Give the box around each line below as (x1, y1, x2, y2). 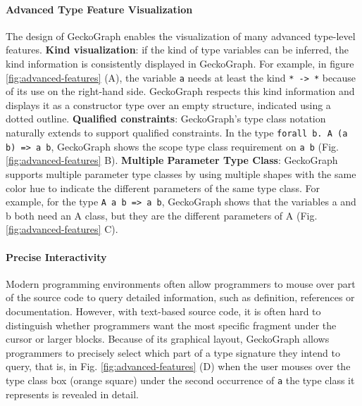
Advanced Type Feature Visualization (6, 1, 193, 16)
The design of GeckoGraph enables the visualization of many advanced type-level (6, 28, 356, 43)
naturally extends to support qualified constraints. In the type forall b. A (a (6, 125, 348, 140)
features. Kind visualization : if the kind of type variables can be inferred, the (6, 42, 349, 57)
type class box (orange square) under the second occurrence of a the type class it (6, 372, 355, 387)
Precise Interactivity (6, 249, 107, 264)
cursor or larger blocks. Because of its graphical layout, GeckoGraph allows (6, 331, 330, 346)
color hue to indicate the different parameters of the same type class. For (6, 180, 320, 195)
